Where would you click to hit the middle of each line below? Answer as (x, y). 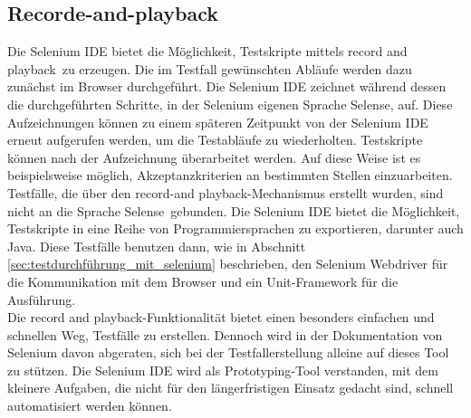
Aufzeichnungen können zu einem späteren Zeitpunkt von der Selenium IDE (218, 122)
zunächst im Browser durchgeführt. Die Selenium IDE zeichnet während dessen (227, 86)
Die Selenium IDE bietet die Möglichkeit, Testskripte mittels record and (207, 51)
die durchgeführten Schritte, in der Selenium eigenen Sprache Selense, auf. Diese (230, 104)
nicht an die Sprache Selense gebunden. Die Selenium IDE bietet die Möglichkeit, (234, 210)
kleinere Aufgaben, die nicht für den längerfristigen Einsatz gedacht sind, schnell (231, 388)
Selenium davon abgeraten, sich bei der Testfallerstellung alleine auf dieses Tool (228, 352)
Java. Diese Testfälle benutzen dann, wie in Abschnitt (157, 246)
